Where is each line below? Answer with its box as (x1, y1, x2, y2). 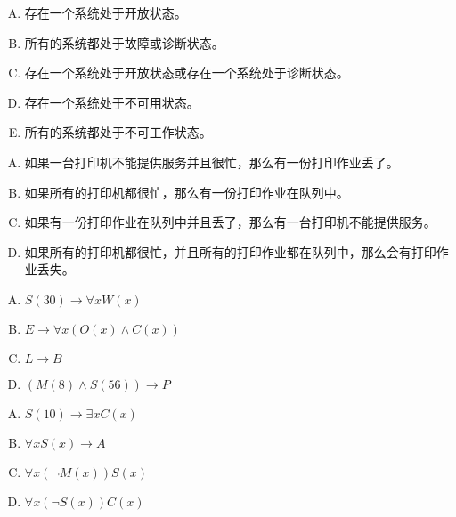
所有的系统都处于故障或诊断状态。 (24, 33, 224, 52)
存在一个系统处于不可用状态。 (24, 93, 199, 111)
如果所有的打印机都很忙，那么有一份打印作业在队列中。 (24, 182, 349, 201)
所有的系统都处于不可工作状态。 (24, 123, 212, 141)
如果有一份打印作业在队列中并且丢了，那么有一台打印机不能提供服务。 (24, 213, 436, 231)
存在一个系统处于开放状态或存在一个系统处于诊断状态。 (24, 63, 349, 82)
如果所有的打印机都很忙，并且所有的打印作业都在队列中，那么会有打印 (24, 242, 436, 261)
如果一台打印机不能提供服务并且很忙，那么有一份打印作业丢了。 (24, 152, 399, 171)
